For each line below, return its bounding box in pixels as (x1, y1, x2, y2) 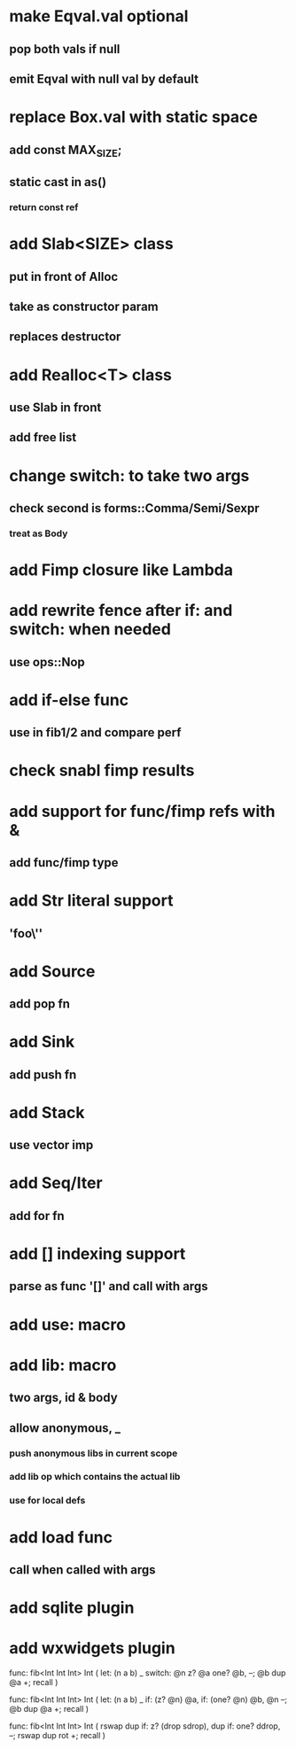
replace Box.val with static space (9, 107, 259, 128)
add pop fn (9, 997, 71, 1012)
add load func (9, 1527, 113, 1547)
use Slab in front (9, 400, 102, 415)
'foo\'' (9, 926, 43, 941)
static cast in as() (9, 175, 107, 190)
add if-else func (9, 689, 129, 710)
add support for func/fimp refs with (9, 801, 276, 821)
